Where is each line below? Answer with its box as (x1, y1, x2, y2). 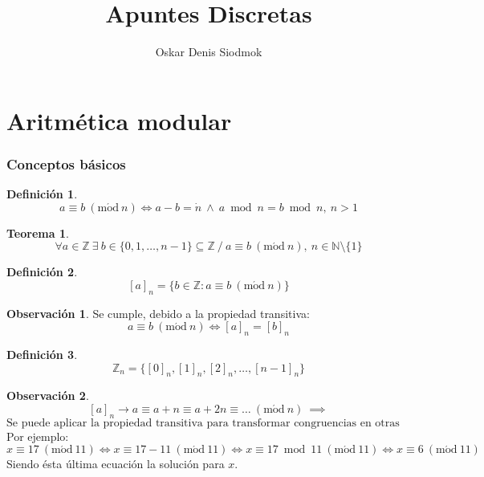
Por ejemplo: (6, 427, 69, 444)
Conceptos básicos (6, 153, 126, 173)
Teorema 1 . (6, 224, 69, 241)
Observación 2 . (6, 387, 89, 404)
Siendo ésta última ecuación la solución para (6, 455, 225, 472)
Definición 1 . (6, 185, 78, 202)
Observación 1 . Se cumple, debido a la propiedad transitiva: (6, 304, 310, 321)
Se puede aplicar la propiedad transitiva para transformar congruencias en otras (6, 417, 400, 429)
